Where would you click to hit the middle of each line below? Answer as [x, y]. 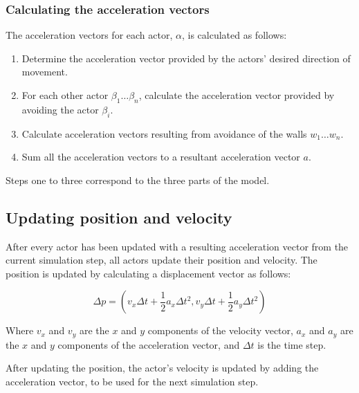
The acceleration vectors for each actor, [89, 35]
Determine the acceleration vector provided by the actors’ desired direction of [186, 58]
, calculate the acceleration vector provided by [237, 95]
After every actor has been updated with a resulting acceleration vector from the [177, 246]
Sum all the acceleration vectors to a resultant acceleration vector [161, 157]
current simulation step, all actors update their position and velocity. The [162, 260]
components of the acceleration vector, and [149, 344]
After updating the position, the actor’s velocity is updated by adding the [162, 368]
